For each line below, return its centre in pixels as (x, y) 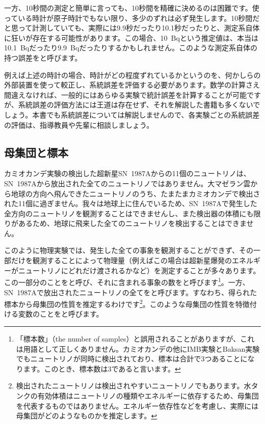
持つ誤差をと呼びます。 (43, 57)
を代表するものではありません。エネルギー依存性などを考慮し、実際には (137, 405)
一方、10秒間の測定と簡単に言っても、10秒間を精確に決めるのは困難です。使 (132, 8)
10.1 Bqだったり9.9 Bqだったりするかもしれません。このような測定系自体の (131, 48)
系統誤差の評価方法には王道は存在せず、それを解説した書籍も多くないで (139, 105)
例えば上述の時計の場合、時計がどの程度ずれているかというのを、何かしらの (132, 75)
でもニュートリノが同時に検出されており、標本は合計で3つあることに (132, 359)
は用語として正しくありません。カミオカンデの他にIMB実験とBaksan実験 (138, 348)
